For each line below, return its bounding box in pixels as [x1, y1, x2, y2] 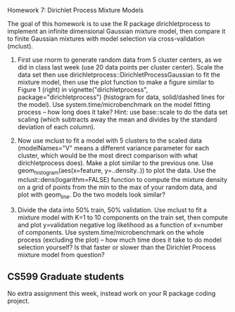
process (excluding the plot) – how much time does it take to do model [17, 235, 222, 244]
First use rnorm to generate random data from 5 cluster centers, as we [17, 56, 222, 64]
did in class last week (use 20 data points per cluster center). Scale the [17, 63, 224, 71]
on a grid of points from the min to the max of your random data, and [17, 183, 217, 191]
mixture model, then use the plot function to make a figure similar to [17, 78, 215, 86]
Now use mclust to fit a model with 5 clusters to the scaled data [17, 136, 203, 145]
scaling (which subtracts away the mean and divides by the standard [17, 115, 217, 124]
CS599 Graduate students [7, 271, 125, 282]
